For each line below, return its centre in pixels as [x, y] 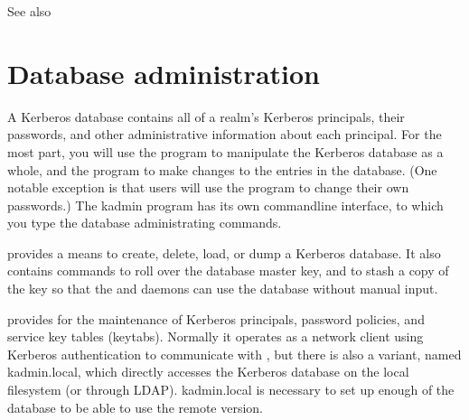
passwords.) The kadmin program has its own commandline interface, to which [225, 205]
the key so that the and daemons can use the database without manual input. [223, 289]
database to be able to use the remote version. [135, 407]
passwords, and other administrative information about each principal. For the [225, 134]
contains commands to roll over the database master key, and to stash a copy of [228, 271]
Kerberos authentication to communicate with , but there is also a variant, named [234, 354]
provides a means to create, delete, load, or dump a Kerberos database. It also [224, 252]
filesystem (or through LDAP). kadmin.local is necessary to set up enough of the [231, 390]
